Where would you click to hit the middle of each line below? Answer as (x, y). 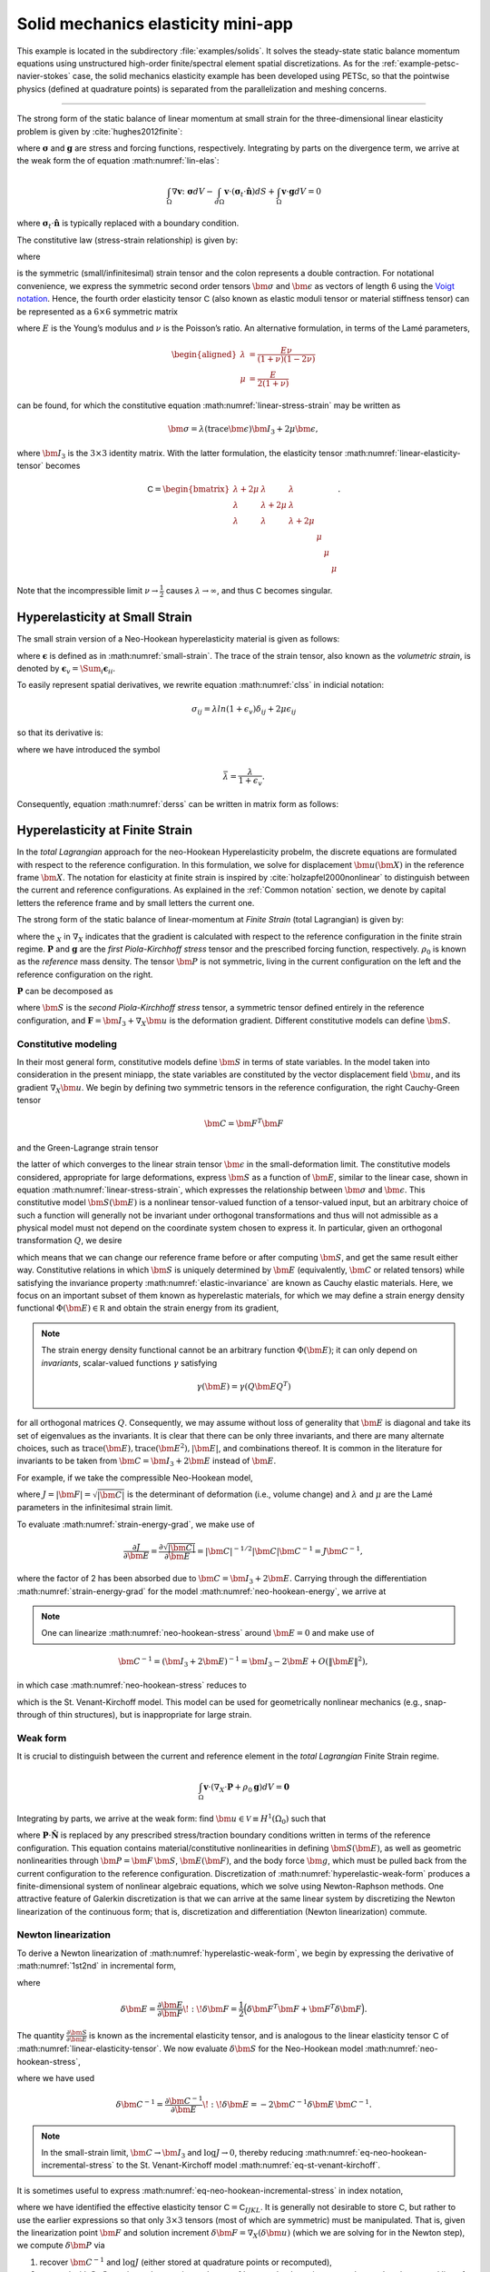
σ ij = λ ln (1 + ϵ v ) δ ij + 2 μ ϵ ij (244, 710)
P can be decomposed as (65, 992)
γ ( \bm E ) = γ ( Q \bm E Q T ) (244, 1385)
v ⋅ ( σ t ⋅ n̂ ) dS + (250, 193)
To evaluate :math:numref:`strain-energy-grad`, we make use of (136, 1524)
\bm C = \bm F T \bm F (244, 1123)
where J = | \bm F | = (54, 1494)
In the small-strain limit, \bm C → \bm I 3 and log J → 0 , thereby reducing (172, 2154)
